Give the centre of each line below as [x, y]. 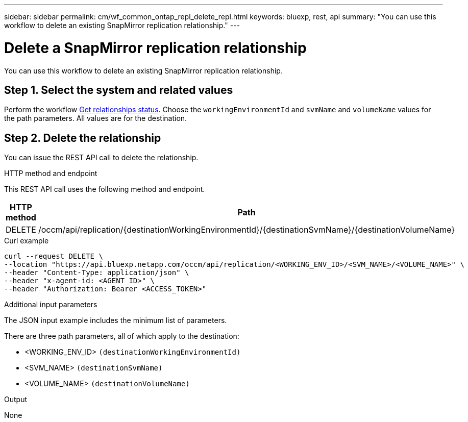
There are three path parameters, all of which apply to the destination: [122, 336]
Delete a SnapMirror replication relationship [155, 48]
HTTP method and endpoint [51, 173]
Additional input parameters [51, 305]
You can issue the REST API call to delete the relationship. [101, 158]
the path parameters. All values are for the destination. [96, 118]
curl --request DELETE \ [54, 256]
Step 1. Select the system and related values [119, 90]
